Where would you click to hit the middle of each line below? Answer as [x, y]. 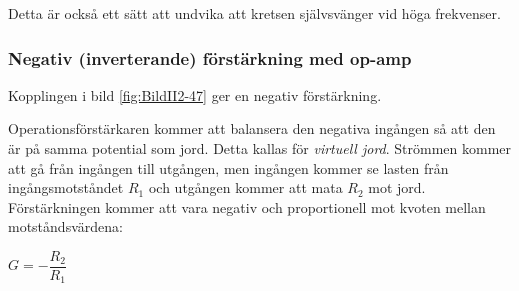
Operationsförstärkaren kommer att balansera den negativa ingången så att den [252, 128]
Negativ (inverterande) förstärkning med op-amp [210, 57]
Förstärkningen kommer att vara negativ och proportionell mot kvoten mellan [247, 206]
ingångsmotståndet [66, 187]
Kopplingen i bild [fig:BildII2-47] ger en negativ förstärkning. [195, 94]
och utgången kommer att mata [245, 187]
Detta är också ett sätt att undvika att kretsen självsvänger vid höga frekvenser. [254, 13]
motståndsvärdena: [65, 226]
